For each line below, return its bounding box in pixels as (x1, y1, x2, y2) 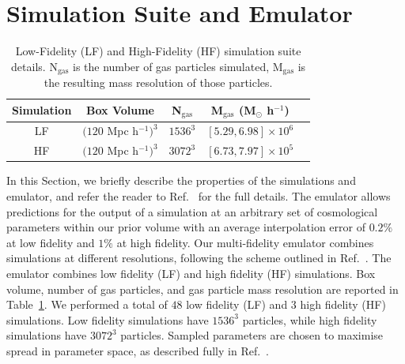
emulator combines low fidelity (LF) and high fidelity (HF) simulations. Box (6, 265, 376, 281)
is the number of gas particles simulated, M (73, 58, 283, 74)
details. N (11, 58, 58, 74)
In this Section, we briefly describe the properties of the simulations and (6, 172, 356, 189)
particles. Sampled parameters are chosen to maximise (120, 327, 384, 343)
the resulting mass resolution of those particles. (44, 74, 273, 91)
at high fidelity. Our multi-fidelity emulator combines (116, 234, 374, 250)
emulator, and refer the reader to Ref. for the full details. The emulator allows (6, 188, 391, 204)
